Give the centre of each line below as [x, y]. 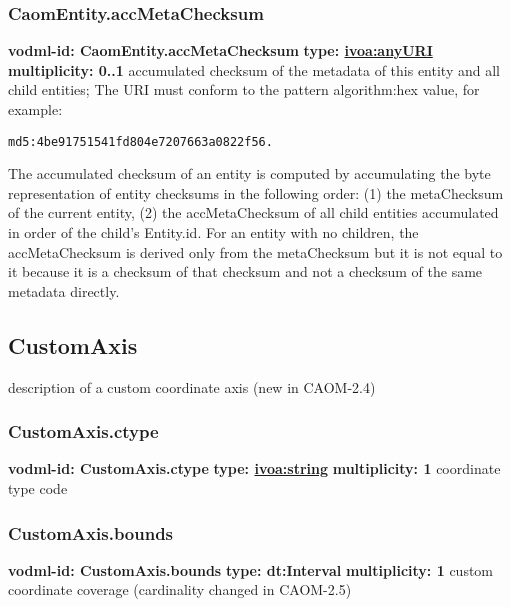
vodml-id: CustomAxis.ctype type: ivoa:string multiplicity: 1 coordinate [254, 468]
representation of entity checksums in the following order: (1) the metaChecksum [256, 192]
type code [38, 488]
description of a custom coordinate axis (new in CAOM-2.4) [192, 386]
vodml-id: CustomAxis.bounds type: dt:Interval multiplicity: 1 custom [251, 569]
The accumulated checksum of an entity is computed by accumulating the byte [249, 173]
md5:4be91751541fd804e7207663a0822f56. [140, 141]
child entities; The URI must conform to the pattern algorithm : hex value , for [244, 89]
